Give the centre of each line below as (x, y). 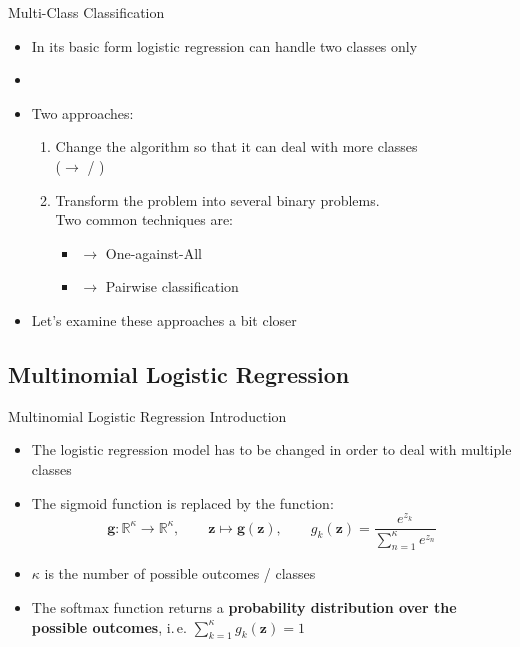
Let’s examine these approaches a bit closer (164, 319)
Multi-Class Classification (86, 12)
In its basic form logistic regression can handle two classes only (224, 45)
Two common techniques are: (144, 219)
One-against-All (153, 252)
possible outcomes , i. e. (109, 626)
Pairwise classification (172, 286)
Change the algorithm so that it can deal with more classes (236, 146)
